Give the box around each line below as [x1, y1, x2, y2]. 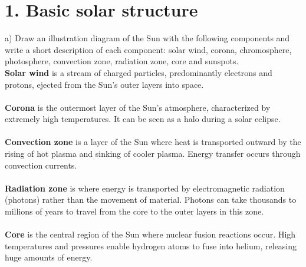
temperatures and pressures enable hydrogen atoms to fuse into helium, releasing [5, 239, 297, 252]
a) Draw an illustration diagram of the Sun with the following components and [5, 32, 290, 44]
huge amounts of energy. [5, 251, 93, 263]
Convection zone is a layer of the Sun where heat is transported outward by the [5, 136, 301, 148]
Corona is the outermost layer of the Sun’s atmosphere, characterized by [5, 101, 271, 113]
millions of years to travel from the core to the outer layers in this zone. [5, 205, 264, 217]
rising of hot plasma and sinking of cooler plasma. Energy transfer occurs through [5, 147, 301, 160]
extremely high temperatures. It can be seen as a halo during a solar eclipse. [5, 113, 281, 125]
